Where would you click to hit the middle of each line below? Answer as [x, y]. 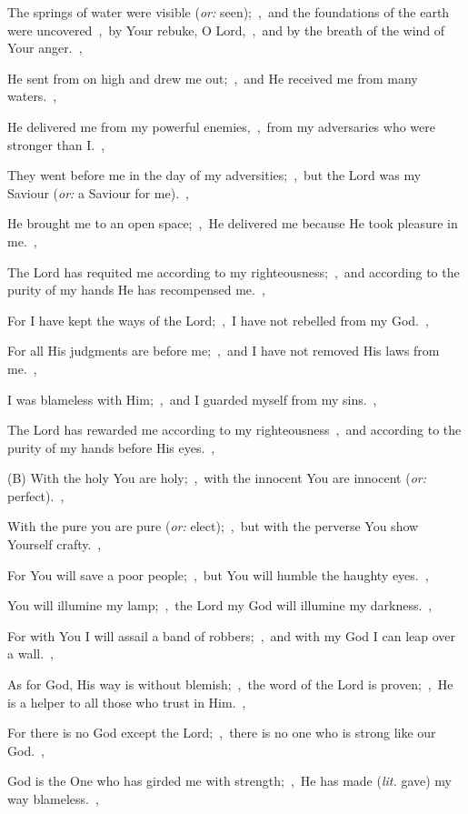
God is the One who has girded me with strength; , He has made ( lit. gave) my [230, 781]
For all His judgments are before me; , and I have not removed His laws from [224, 351]
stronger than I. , [56, 144]
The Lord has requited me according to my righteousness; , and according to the [234, 271]
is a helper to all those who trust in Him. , [127, 702]
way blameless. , [53, 799]
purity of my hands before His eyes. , [111, 447]
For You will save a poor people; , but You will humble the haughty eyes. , [218, 574]
